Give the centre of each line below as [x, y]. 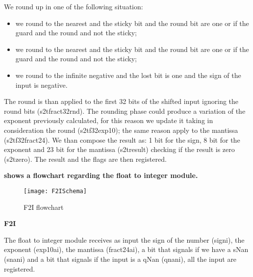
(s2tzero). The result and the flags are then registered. [85, 159]
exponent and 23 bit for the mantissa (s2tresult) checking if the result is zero [119, 149]
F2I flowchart [44, 207]
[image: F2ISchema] [55, 191]
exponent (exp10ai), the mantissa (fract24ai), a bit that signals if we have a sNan [126, 249]
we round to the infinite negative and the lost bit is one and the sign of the [128, 75]
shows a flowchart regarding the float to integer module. [101, 175]
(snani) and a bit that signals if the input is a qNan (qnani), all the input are [120, 259]
